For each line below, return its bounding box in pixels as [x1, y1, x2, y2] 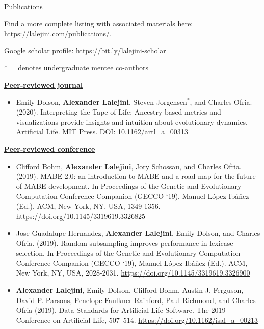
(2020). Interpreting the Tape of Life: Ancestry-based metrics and [16, 106, 221, 117]
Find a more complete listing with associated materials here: [4, 18, 193, 29]
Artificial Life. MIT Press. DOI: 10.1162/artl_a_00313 [16, 126, 188, 137]
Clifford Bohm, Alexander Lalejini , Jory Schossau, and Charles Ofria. [16, 160, 242, 171]
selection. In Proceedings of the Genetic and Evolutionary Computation [16, 248, 241, 258]
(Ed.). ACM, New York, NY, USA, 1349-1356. [16, 200, 161, 211]
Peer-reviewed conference [4, 143, 95, 154]
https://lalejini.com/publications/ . [4, 28, 112, 39]
